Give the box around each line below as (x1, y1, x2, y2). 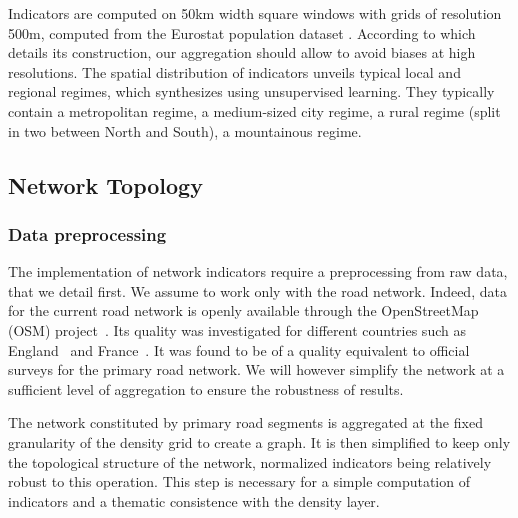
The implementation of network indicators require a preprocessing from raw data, (8, 261, 508, 282)
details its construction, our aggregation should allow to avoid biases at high (8, 42, 476, 63)
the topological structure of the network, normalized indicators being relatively (8, 451, 492, 472)
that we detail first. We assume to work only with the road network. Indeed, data (8, 280, 507, 301)
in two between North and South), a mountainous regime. (8, 120, 362, 141)
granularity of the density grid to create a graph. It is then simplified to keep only (8, 431, 511, 452)
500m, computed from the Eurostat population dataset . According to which (8, 22, 476, 43)
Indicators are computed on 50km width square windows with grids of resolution (8, 3, 502, 23)
